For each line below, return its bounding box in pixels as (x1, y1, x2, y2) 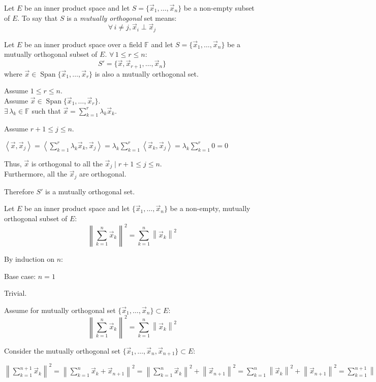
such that (32, 105, 61, 116)
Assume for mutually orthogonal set (4, 304, 116, 315)
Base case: (4, 270, 36, 281)
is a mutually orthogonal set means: (67, 12, 177, 23)
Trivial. (4, 288, 27, 298)
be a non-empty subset (183, 3, 255, 13)
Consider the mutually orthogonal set (4, 345, 120, 356)
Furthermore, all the (4, 168, 67, 179)
